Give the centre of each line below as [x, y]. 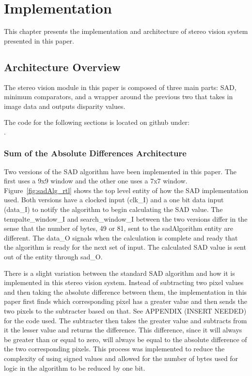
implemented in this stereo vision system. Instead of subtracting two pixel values [124, 282]
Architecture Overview [62, 67]
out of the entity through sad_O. [53, 257]
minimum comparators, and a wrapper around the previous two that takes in [118, 97]
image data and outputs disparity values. [65, 106]
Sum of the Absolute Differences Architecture [95, 153]
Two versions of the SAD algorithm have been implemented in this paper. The [120, 171]
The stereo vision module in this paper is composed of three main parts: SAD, [120, 87]
